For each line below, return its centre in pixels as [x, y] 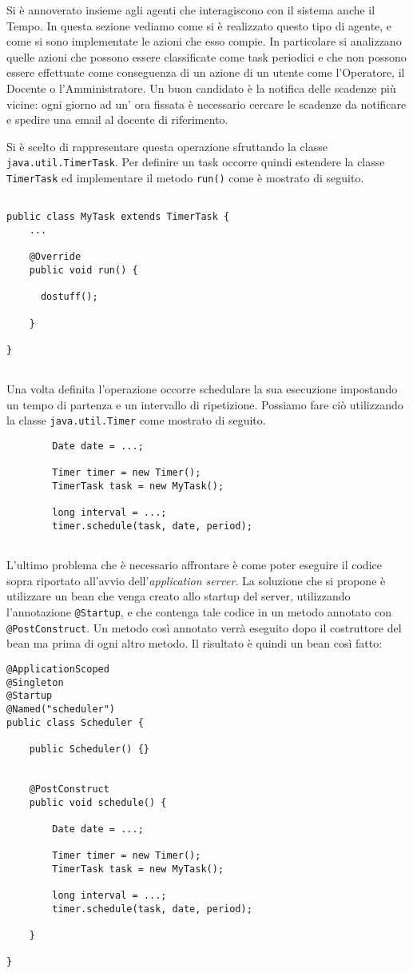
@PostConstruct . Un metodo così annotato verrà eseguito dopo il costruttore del [204, 627]
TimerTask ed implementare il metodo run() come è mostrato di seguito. [185, 177]
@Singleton [35, 682]
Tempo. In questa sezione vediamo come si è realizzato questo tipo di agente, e [199, 25]
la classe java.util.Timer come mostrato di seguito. [136, 420]
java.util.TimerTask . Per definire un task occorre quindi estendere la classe [196, 162]
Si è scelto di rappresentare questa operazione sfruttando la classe [167, 146]
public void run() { [83, 270]
